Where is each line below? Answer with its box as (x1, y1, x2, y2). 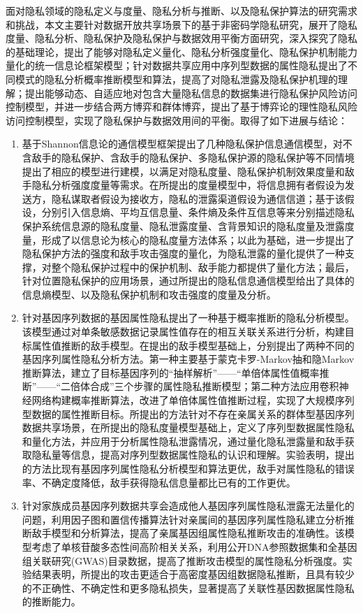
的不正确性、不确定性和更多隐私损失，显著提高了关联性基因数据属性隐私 (22, 580, 355, 595)
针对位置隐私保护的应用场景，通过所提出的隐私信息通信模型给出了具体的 (22, 273, 355, 288)
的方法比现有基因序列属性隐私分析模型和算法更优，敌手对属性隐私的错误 (22, 461, 355, 475)
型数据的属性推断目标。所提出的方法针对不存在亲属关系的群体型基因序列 (22, 406, 355, 421)
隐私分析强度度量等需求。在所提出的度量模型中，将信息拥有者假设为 (31, 178, 345, 192)
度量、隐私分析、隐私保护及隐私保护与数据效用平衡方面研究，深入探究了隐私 (6, 31, 357, 45)
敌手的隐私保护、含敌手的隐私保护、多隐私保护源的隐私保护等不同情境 (31, 150, 355, 164)
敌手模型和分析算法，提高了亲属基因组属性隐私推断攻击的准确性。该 (31, 526, 345, 540)
